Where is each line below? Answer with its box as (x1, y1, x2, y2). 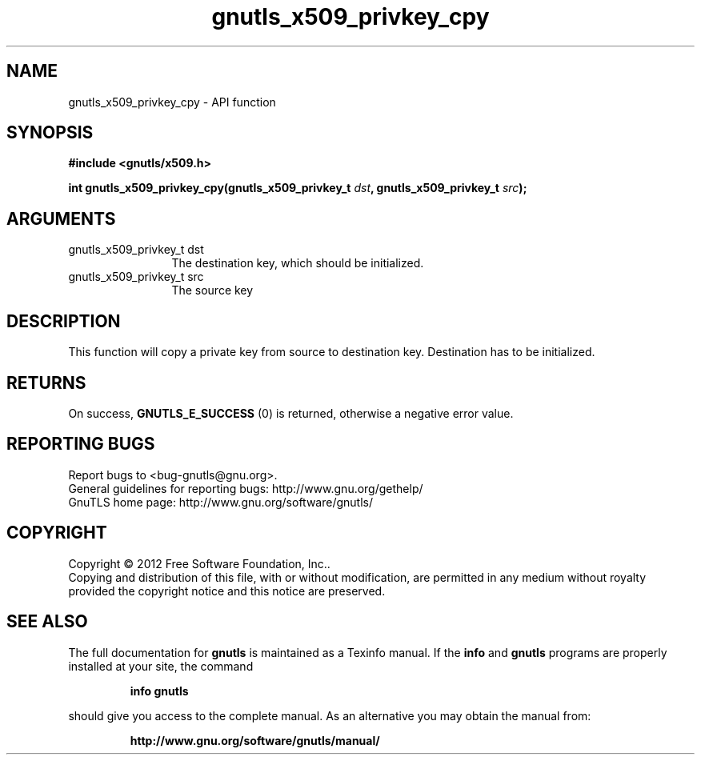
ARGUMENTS (6, 208, 116, 229)
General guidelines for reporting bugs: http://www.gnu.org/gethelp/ (68, 481, 423, 495)
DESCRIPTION (6, 310, 121, 331)
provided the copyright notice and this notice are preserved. (68, 583, 386, 598)
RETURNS (6, 372, 86, 393)
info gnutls (130, 683, 189, 698)
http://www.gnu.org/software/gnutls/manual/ (130, 733, 380, 747)
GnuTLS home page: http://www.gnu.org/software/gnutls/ (68, 495, 373, 509)
